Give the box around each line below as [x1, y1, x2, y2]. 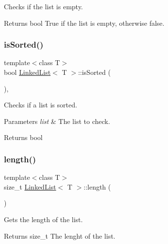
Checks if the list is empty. [4, 1, 83, 11]
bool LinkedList [4, 67, 51, 77]
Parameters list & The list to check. [4, 116, 110, 126]
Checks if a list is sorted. [4, 100, 77, 110]
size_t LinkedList [4, 181, 56, 192]
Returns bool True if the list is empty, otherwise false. [4, 17, 165, 28]
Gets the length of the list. [4, 214, 83, 224]
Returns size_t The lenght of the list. [4, 230, 116, 241]
